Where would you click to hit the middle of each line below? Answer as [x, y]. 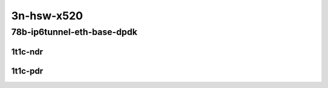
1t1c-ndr [27, 52]
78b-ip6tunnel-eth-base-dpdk [74, 32]
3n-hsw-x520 [47, 16]
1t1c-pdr [27, 71]
